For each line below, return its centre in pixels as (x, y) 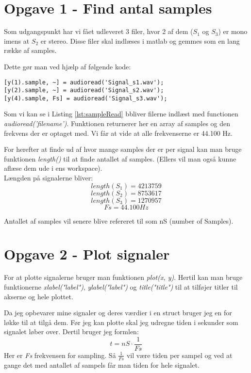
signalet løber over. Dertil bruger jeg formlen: (71, 332)
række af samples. (30, 50)
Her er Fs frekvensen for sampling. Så (60, 355)
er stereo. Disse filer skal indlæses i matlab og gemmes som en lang (140, 41)
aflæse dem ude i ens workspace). (53, 168)
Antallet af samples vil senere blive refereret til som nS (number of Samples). (119, 220)
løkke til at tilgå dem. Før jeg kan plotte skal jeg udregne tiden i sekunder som (121, 322)
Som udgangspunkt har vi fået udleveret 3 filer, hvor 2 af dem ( (99, 31)
